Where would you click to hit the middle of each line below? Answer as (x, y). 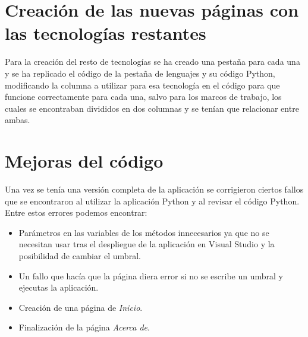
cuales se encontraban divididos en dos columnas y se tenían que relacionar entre (152, 108)
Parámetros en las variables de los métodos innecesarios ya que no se (144, 232)
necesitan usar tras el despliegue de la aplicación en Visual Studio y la (147, 244)
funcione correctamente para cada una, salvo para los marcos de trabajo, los (143, 97)
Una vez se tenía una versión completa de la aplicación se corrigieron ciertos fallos (154, 189)
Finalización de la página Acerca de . (84, 327)
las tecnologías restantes (106, 33)
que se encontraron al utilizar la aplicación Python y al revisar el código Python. (152, 201)
